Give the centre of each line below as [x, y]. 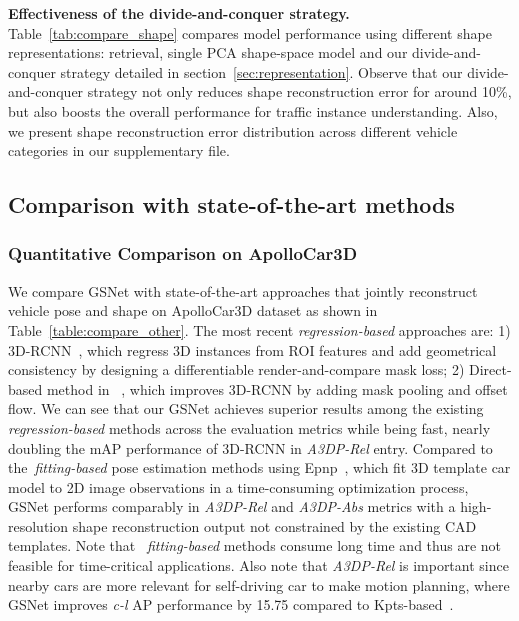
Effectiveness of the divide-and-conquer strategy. [179, 13]
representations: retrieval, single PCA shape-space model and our [208, 52]
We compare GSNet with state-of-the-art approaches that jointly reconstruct [243, 290]
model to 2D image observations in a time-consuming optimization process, [238, 486]
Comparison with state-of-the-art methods [231, 204]
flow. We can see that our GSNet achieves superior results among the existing [246, 408]
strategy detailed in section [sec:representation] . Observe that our [261, 71]
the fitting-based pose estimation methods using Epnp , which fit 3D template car [259, 467]
